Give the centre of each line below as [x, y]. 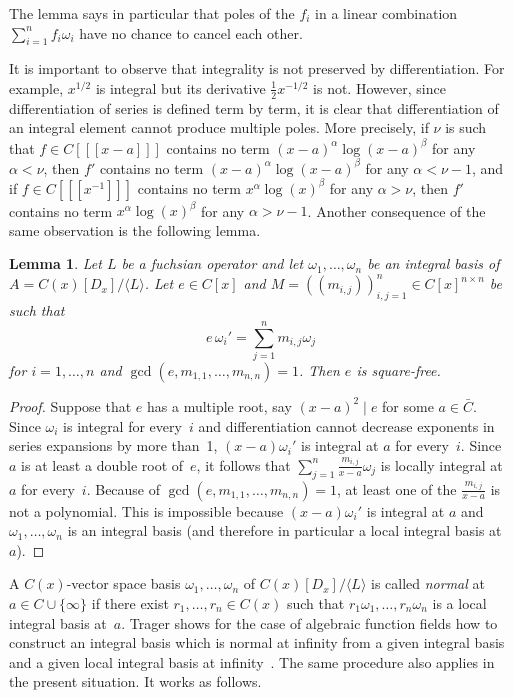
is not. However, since [379, 87]
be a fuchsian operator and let [212, 263]
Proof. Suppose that [70, 405]
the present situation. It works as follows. [135, 681]
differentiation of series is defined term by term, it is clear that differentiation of [254, 107]
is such [466, 127]
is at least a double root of [102, 464]
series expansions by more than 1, [113, 445]
